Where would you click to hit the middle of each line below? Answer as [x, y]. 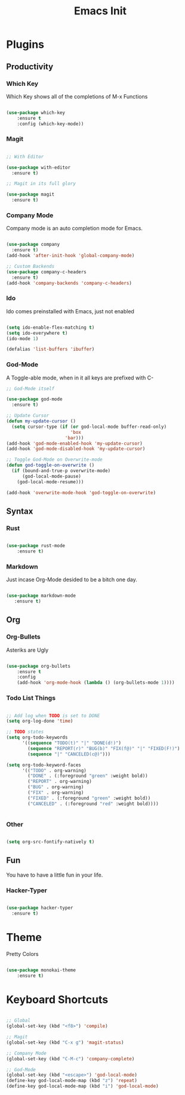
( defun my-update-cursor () [41, 421]
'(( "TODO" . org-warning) [54, 770]
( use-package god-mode [34, 399]
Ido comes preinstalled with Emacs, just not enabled [70, 311]
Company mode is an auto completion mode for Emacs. [75, 229]
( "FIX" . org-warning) [56, 793]
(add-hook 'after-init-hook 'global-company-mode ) [70, 256]
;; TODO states [25, 732]
